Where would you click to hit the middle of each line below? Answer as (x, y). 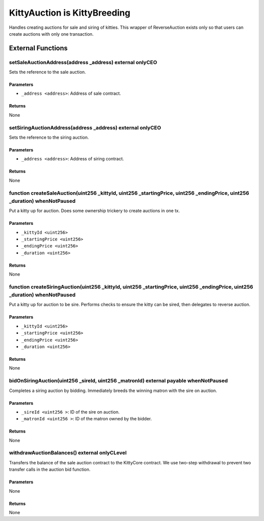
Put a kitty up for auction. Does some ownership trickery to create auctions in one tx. (95, 211)
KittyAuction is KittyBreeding (70, 13)
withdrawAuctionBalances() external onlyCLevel (68, 453)
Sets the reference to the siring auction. (49, 137)
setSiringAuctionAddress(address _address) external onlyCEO (85, 128)
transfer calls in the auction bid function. (50, 470)
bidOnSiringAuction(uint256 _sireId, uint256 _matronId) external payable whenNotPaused (119, 381)
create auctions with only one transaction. (51, 34)
